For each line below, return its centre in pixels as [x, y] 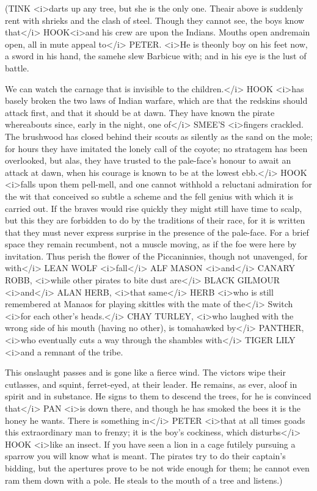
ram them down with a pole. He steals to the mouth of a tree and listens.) [144, 480]
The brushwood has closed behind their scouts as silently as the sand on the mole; [159, 136]
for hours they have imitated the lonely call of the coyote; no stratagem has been [156, 148]
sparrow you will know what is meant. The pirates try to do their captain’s [145, 456]
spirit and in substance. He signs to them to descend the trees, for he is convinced [158, 396]
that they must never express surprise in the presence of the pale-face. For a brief [157, 232]
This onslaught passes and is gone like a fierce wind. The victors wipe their [145, 372]
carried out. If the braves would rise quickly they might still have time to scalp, [154, 208]
